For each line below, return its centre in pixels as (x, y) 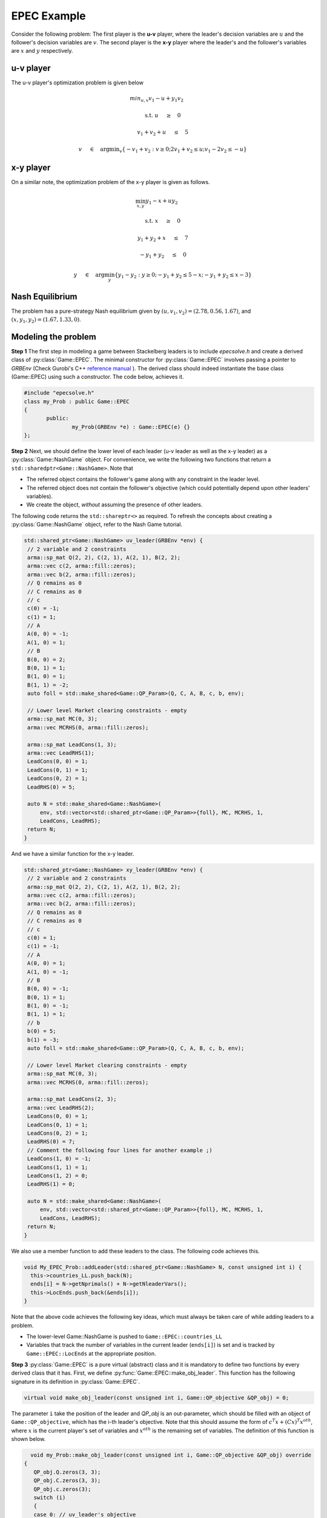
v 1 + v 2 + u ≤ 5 (163, 133)
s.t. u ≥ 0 (163, 115)
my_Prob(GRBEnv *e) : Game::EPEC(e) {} (131, 427)
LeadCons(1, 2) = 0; (58, 1176)
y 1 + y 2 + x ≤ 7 (163, 239)
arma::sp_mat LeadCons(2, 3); (72, 1099)
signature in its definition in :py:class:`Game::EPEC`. (76, 1381)
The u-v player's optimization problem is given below (78, 83)
